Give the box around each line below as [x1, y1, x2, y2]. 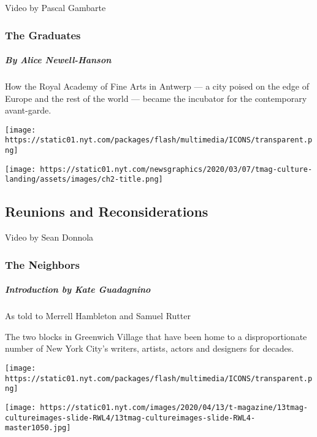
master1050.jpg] [5, 423, 71, 433]
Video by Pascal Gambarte [5, 1, 106, 14]
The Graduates [5, 27, 81, 42]
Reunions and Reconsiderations [5, 202, 208, 221]
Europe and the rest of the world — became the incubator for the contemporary [5, 91, 307, 104]
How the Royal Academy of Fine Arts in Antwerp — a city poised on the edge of [5, 80, 310, 92]
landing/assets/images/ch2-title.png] [5, 175, 163, 184]
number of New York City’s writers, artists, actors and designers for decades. [5, 342, 294, 355]
